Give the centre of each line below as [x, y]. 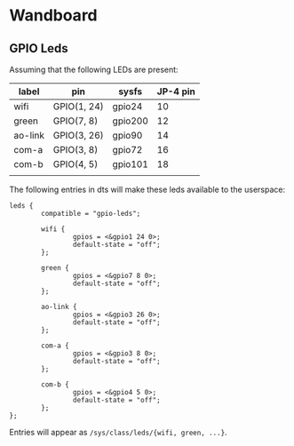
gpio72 [127, 150]
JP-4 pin [176, 92]
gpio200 [131, 121]
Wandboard [53, 16]
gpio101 [131, 164]
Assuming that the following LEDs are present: [94, 69]
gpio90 [127, 135]
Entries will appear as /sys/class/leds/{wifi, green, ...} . [119, 432]
